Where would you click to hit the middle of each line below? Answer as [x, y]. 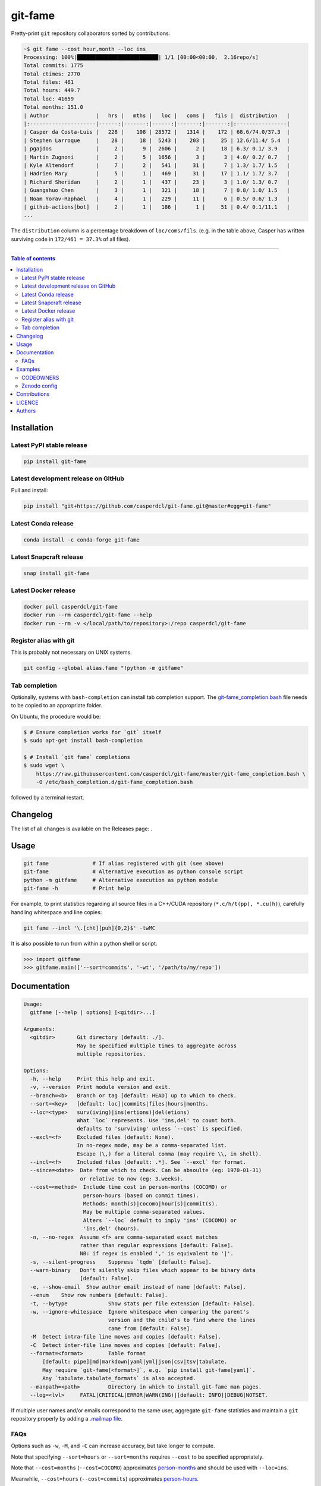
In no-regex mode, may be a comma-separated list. [152, 1145]
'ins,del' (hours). [111, 1229]
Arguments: [39, 1029]
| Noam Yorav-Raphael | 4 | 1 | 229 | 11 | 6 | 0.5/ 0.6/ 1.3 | [157, 199]
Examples [28, 369]
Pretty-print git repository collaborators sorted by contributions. [91, 33]
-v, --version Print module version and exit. [100, 1087]
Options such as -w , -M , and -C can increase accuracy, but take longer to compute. [113, 1446]
